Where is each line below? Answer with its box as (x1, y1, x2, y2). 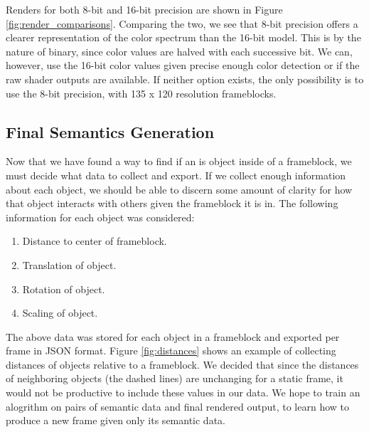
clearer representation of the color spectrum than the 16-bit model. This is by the (6, 30, 361, 45)
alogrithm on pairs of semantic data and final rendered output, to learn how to (6, 399, 349, 413)
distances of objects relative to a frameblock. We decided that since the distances (6, 357, 359, 372)
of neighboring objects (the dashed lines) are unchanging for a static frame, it (6, 371, 343, 386)
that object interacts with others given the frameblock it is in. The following (6, 196, 338, 211)
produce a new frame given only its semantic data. (6, 413, 225, 428)
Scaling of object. (22, 305, 98, 320)
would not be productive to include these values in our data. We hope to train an (6, 385, 360, 400)
